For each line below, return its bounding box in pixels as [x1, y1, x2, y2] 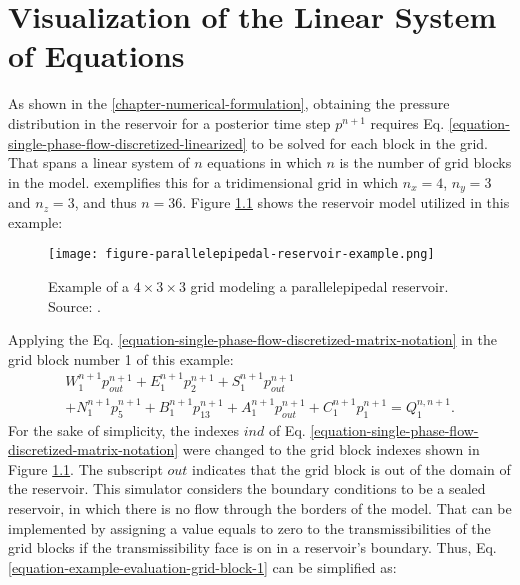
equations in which [207, 152, 322, 173]
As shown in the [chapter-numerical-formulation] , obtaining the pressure [8, 93, 450, 114]
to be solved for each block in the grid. [251, 132, 488, 153]
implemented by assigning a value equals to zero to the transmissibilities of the [8, 517, 491, 538]
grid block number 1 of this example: [8, 348, 234, 369]
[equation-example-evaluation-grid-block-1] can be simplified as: [8, 556, 397, 577]
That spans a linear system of [8, 152, 190, 173]
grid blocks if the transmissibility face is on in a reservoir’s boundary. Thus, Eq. [8, 537, 497, 558]
